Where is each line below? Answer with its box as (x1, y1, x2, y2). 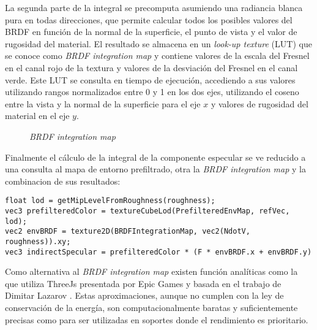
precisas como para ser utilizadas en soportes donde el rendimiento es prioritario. (5, 313, 308, 326)
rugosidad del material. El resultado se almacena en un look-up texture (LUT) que (5, 37, 312, 50)
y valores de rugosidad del (211, 97, 308, 110)
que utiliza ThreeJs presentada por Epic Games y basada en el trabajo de (5, 277, 282, 290)
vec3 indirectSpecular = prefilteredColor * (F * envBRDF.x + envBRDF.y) (5, 247, 312, 256)
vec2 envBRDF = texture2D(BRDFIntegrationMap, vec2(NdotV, (5, 227, 250, 236)
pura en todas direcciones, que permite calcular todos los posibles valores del (5, 13, 293, 26)
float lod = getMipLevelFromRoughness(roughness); (5, 196, 215, 205)
